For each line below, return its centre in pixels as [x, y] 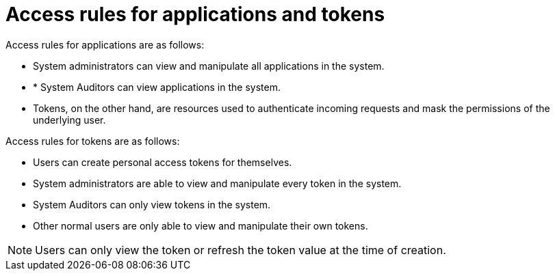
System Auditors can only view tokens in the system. [152, 204]
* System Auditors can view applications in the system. [157, 87]
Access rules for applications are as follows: [105, 44]
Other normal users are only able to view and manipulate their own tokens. [201, 225]
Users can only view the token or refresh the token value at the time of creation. [241, 250]
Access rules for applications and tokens [195, 14]
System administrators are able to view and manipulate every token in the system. [217, 183]
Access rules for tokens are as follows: [93, 141]
